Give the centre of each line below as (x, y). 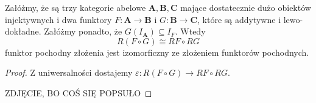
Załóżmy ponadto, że (83, 31)
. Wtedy (190, 31)
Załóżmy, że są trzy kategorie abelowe (75, 7)
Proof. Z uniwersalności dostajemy (69, 72)
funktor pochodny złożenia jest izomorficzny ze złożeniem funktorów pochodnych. (157, 52)
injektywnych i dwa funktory (58, 19)
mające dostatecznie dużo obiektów (246, 7)
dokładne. (23, 31)
